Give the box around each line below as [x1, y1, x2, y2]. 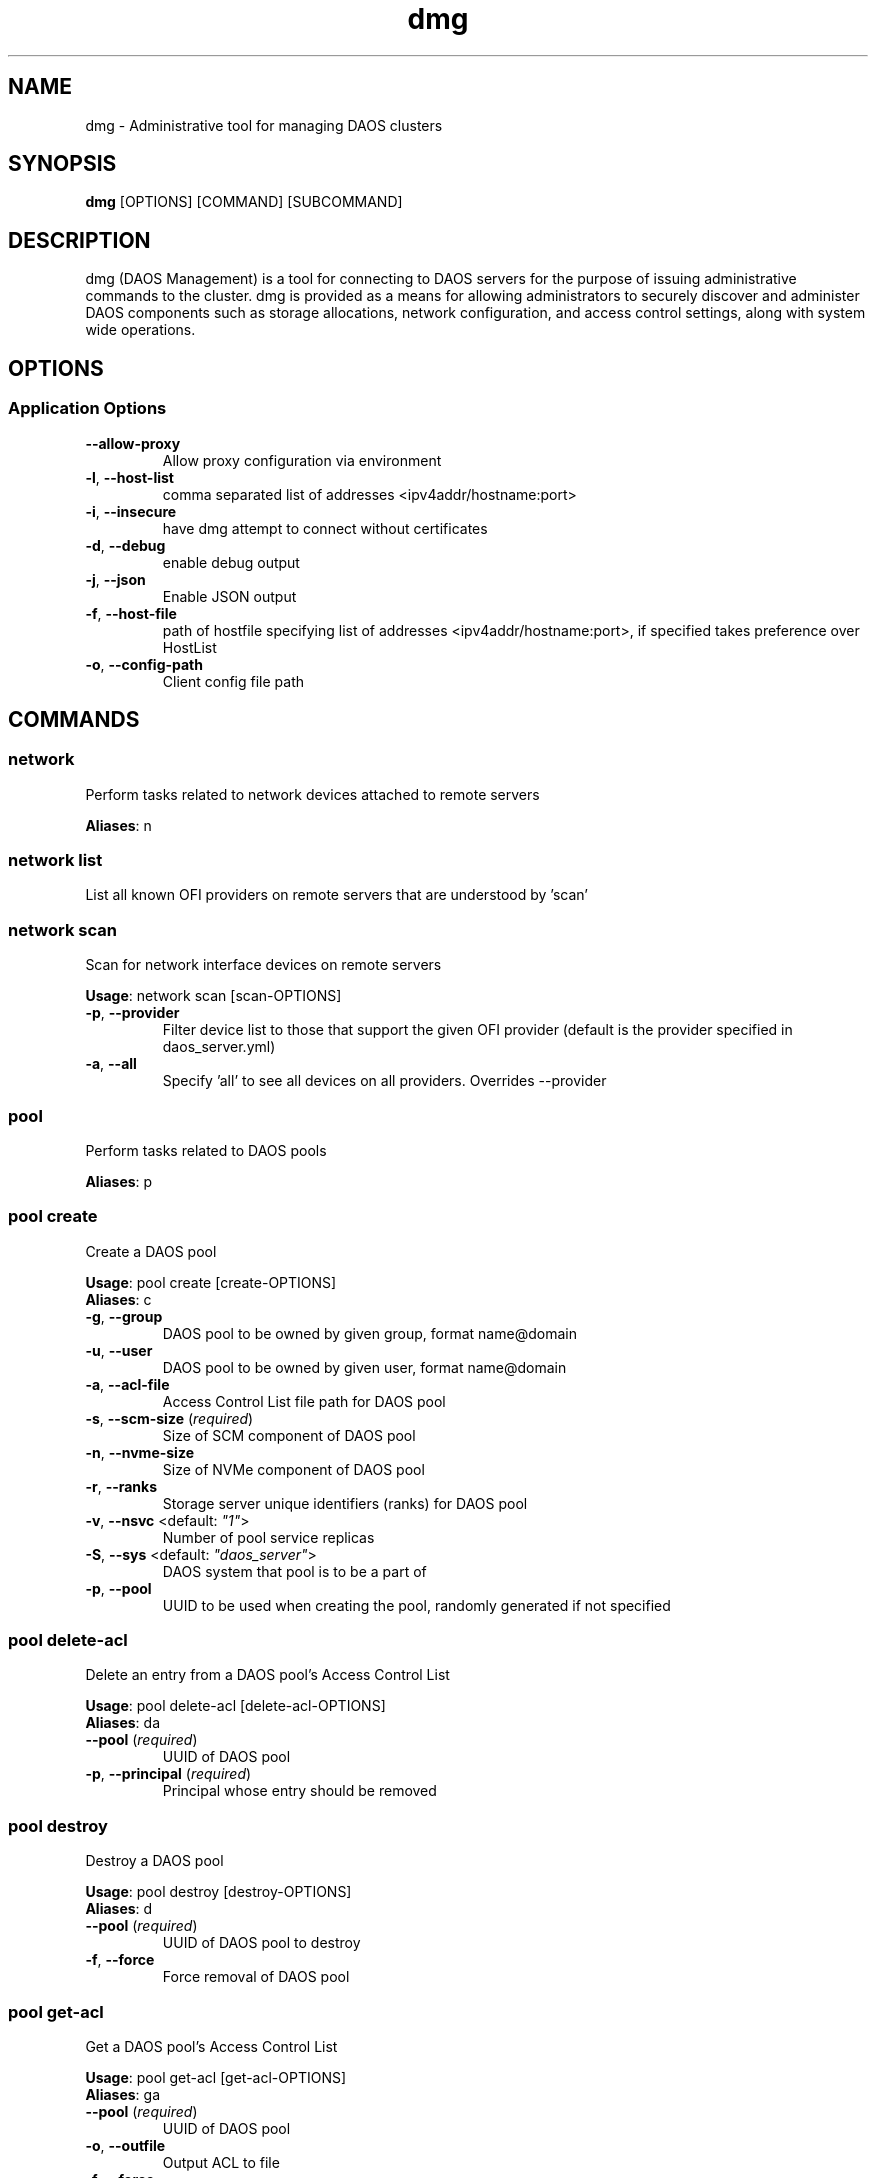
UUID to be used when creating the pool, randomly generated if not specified [162, 1596, 671, 1614]
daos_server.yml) [162, 1038, 276, 1056]
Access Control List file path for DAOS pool [162, 1392, 446, 1410]
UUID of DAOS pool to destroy [162, 1934, 361, 1952]
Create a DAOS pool [85, 1242, 217, 1260]
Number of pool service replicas [162, 1528, 375, 1546]
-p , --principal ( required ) [85, 1765, 252, 1783]
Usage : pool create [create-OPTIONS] [85, 1273, 337, 1291]
